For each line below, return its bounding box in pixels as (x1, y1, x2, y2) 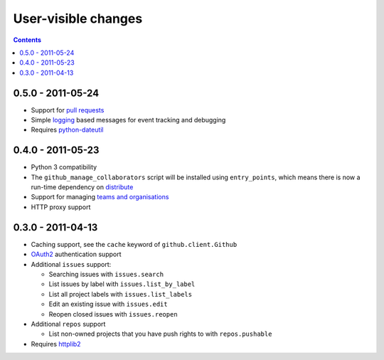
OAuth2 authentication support (31, 250, 122, 259)
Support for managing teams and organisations (31, 193, 169, 201)
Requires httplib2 (31, 339, 81, 348)
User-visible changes (13, 11, 143, 26)
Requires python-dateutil (31, 125, 104, 134)
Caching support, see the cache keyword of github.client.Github (31, 240, 238, 248)
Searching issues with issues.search (48, 270, 164, 278)
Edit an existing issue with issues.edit (48, 300, 168, 309)
